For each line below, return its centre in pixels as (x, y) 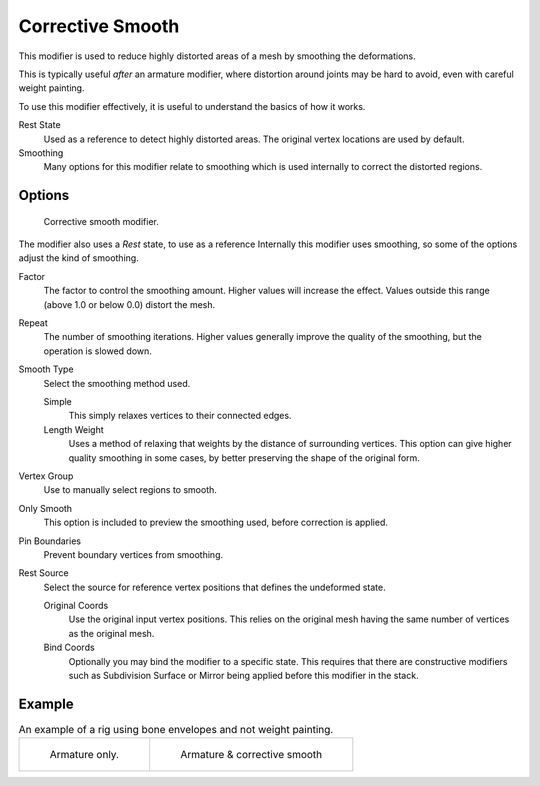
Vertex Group (46, 476)
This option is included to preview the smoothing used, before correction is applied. (216, 522)
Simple (57, 401)
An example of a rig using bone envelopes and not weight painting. (176, 730)
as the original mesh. (111, 633)
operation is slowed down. (97, 351)
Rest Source (43, 573)
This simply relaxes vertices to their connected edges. (180, 416)
